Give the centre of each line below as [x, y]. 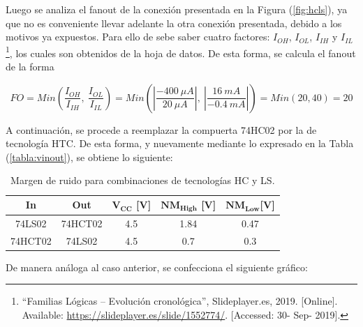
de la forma [30, 67]
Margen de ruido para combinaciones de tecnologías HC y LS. [143, 180]
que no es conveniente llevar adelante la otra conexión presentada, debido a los [174, 23]
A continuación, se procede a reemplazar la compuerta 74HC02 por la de [161, 129]
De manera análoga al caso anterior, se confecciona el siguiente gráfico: [157, 267]
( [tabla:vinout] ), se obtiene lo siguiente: [89, 157]
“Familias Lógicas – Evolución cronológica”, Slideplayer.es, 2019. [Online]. [180, 301]
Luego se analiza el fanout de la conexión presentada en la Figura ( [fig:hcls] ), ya [177, 9]
